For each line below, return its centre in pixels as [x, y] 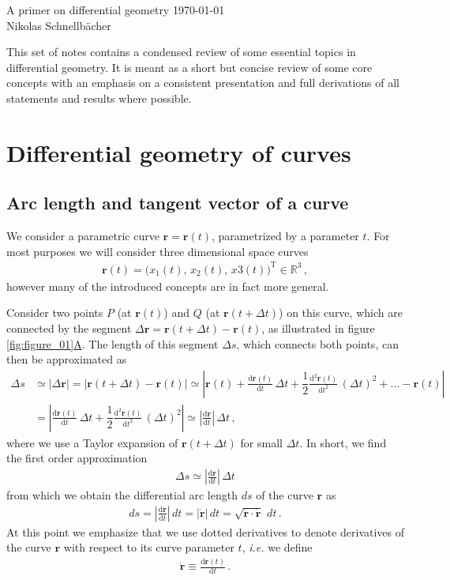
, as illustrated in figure [318, 328]
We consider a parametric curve [83, 236]
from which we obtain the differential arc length [122, 495]
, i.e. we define [277, 547]
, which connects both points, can [317, 343]
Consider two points [55, 313]
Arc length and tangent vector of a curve [178, 203]
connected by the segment [69, 328]
